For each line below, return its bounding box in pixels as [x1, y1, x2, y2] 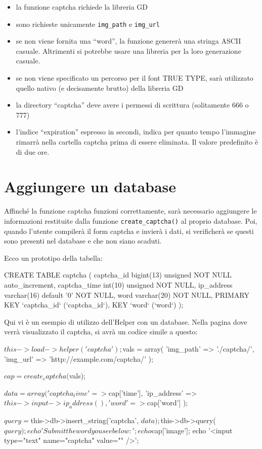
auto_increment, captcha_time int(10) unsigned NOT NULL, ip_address [4, 279, 233, 290]
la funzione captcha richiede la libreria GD [16, 2, 148, 12]
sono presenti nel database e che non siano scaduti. [4, 235, 162, 246]
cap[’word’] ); [147, 397, 188, 408]
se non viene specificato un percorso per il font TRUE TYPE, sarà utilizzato [16, 73, 253, 83]
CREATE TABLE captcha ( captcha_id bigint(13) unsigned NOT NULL [4, 269, 232, 280]
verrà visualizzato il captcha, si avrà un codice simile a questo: [4, 326, 198, 337]
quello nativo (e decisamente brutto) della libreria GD [16, 82, 184, 93]
